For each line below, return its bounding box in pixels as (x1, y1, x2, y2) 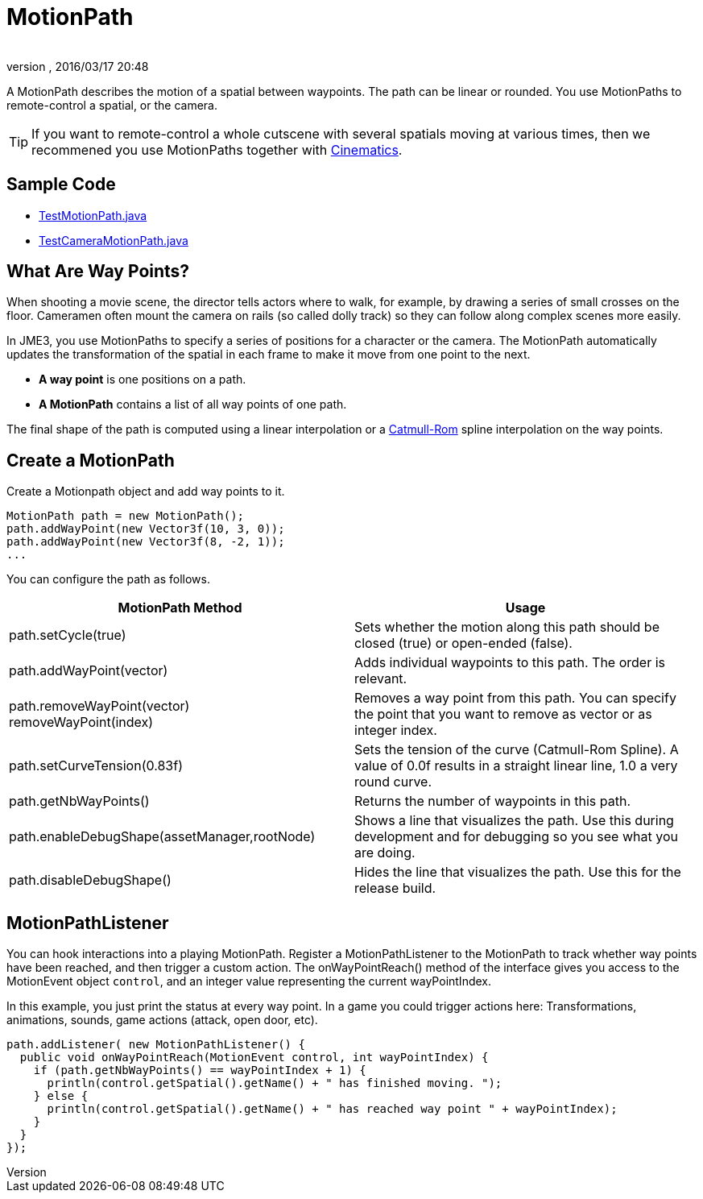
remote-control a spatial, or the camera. (6, 97, 218, 112)
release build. (354, 880, 436, 897)
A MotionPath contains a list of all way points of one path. (39, 397, 347, 412)
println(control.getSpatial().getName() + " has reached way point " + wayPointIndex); (47, 1102, 618, 1116)
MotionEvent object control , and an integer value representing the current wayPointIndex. (6, 974, 491, 989)
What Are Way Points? (6, 261, 190, 282)
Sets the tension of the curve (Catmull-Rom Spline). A (354, 741, 679, 758)
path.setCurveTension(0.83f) (9, 757, 183, 774)
